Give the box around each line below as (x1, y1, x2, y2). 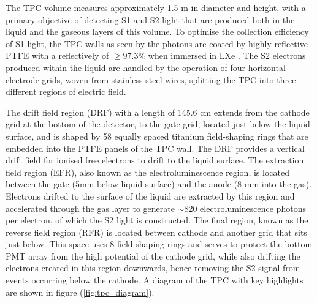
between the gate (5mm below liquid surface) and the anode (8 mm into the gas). (6, 178, 312, 190)
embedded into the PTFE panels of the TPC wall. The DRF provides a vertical (6, 141, 305, 154)
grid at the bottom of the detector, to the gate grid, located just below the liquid (6, 118, 310, 130)
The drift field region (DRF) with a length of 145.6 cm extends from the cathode (6, 105, 310, 118)
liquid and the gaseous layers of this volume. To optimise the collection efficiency (6, 25, 309, 38)
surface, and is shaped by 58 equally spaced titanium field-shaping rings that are (6, 129, 308, 142)
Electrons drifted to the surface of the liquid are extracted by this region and (6, 189, 295, 202)
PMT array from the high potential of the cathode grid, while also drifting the (6, 249, 300, 262)
